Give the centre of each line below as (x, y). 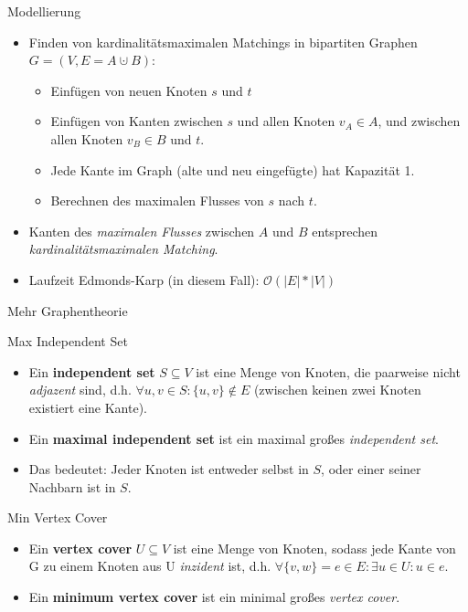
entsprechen (345, 231)
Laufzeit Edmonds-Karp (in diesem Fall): (144, 279)
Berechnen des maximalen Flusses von (157, 200)
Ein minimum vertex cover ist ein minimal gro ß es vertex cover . (214, 597)
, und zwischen (419, 121)
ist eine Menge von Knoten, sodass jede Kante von (314, 548)
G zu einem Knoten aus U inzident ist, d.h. (150, 566)
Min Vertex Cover (58, 517)
